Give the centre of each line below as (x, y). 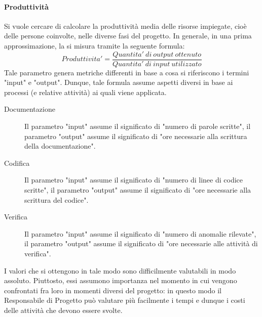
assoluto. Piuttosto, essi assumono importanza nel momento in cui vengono (121, 280)
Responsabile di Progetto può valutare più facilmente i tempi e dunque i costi (125, 300)
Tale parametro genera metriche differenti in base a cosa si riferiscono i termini (127, 72)
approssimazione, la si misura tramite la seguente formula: (95, 45)
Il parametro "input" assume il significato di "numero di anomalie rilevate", (140, 233)
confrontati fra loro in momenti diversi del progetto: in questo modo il (113, 290)
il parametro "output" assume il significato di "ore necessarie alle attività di (141, 243)
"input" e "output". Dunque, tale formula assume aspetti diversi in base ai (119, 82)
